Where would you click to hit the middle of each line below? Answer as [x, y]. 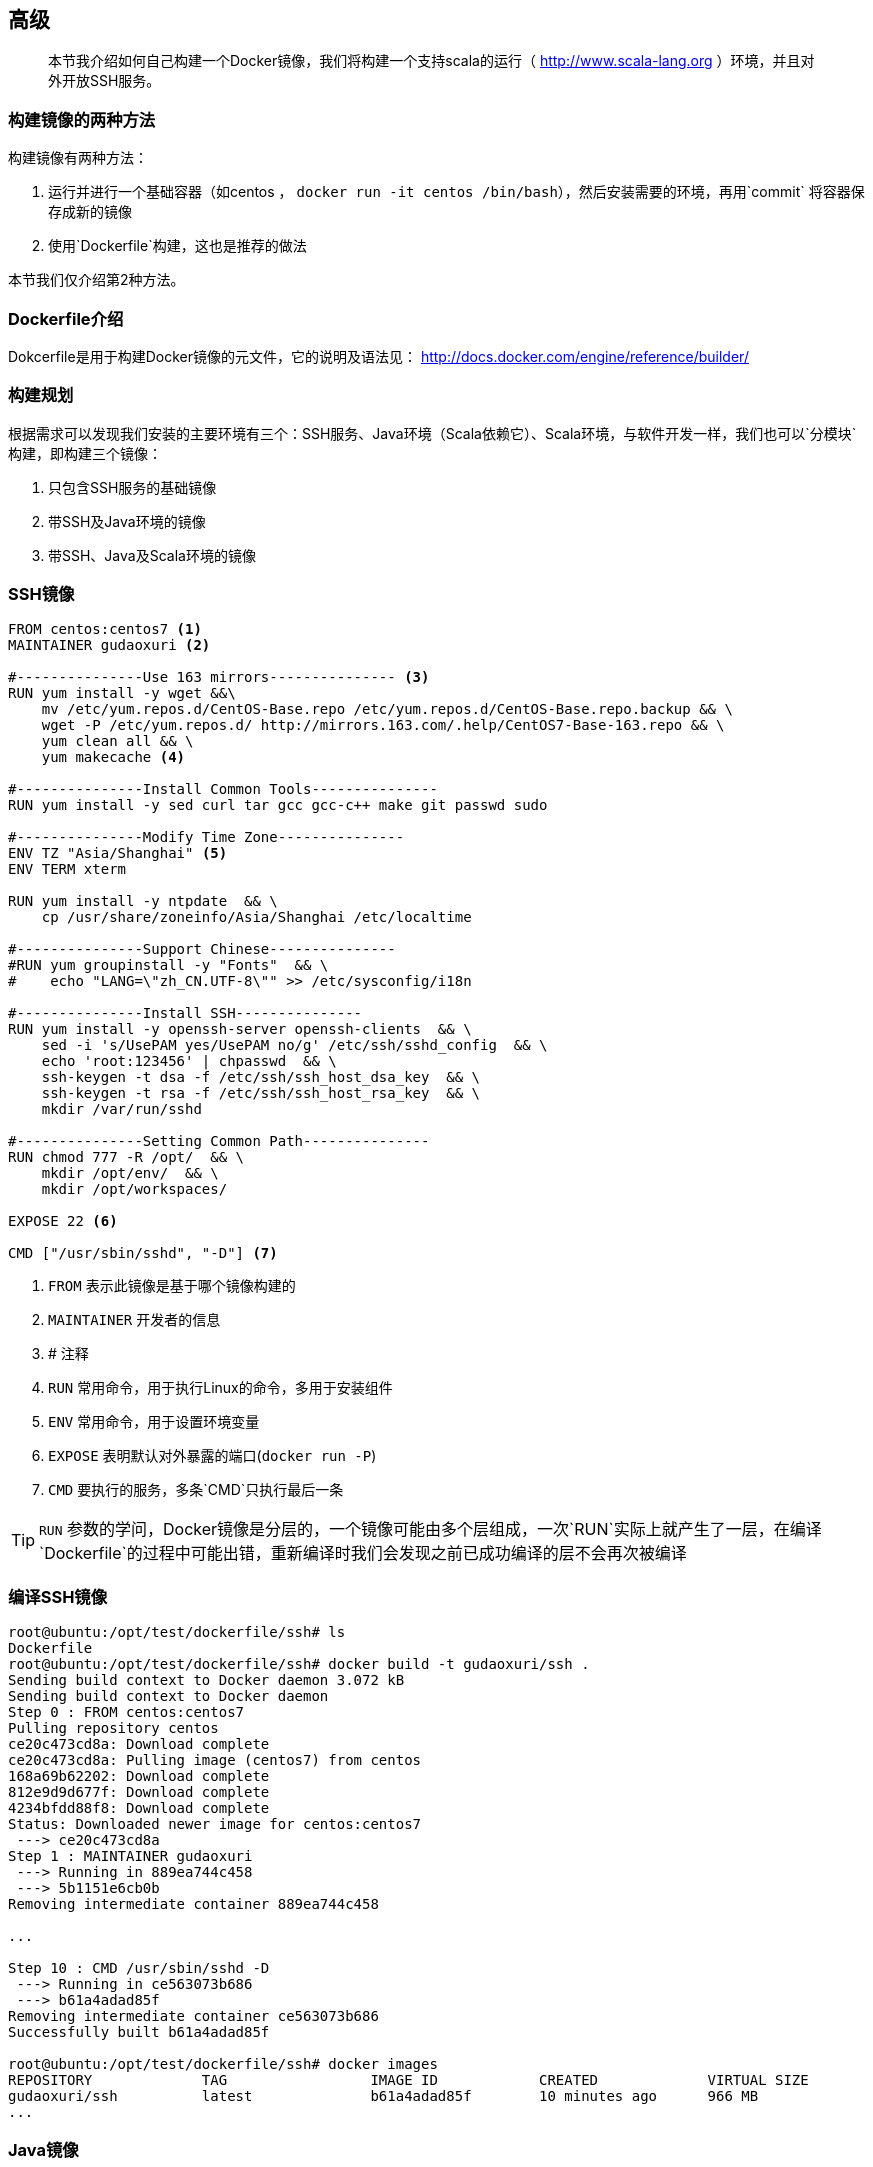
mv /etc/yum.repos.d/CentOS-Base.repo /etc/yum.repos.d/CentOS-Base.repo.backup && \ [387, 709]
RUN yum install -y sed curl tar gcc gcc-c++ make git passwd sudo [278, 805]
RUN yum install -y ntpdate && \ [143, 901]
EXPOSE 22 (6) [63, 1221]
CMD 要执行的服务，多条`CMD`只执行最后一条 [196, 1490]
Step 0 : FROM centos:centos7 [126, 1712]
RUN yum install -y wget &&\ [122, 693]
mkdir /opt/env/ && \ [130, 1173]
